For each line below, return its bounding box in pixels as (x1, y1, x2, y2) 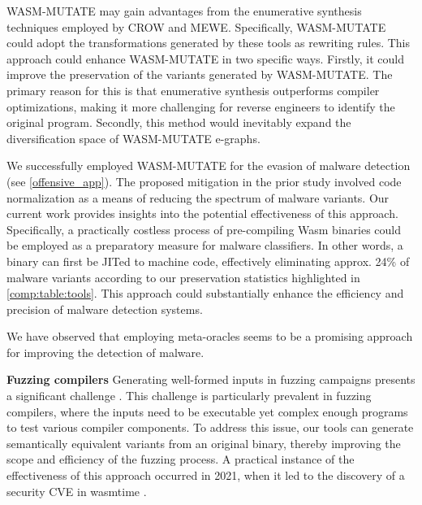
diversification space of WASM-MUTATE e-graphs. (6, 129, 261, 146)
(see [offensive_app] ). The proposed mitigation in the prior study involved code (6, 172, 402, 189)
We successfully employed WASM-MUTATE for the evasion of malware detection (6, 157, 411, 174)
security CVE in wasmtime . (6, 482, 147, 499)
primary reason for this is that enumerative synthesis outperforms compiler (6, 81, 380, 98)
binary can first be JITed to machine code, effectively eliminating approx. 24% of (6, 252, 410, 269)
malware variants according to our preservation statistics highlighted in (6, 268, 360, 285)
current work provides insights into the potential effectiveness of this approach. (6, 205, 398, 222)
